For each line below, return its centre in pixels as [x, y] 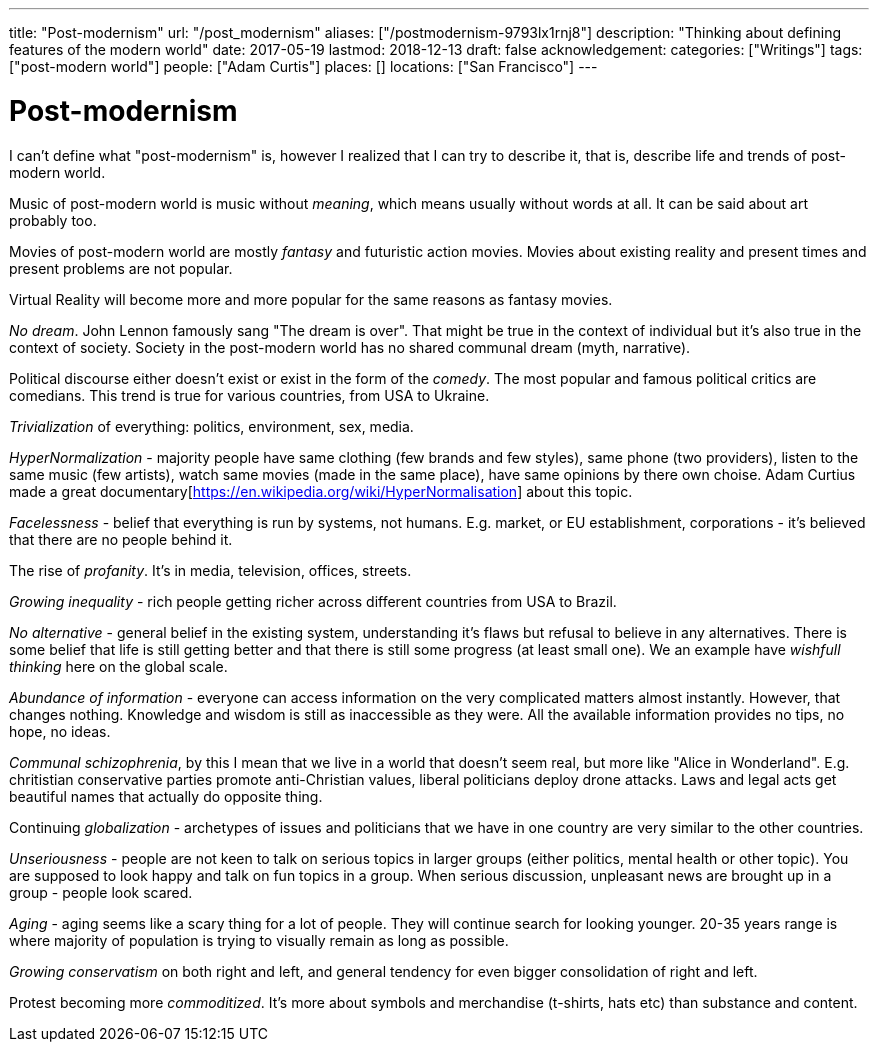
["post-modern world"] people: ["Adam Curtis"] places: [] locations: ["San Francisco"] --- [303, 66]
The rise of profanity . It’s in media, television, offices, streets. [210, 570]
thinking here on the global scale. [118, 666]
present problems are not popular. [121, 268]
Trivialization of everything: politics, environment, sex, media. [211, 426]
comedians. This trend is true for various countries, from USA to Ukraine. [249, 395]
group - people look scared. [101, 892]
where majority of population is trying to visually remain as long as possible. [259, 940]
